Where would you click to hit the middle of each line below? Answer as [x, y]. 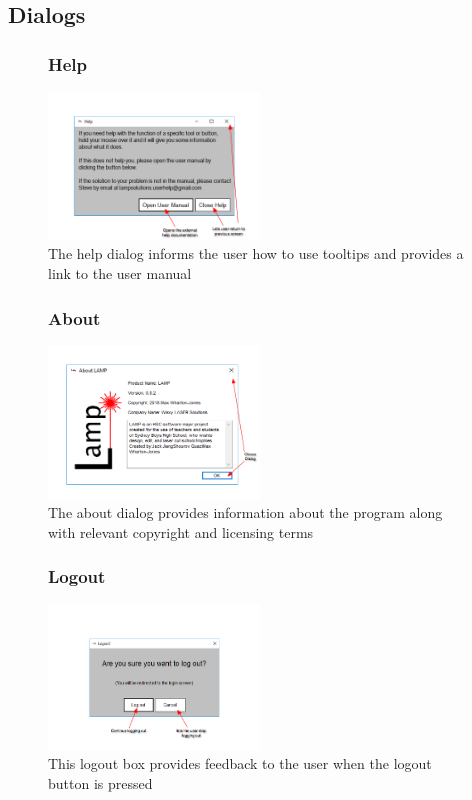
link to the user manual [120, 273]
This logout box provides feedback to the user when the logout [240, 763]
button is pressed [100, 782]
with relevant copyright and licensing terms [181, 531]
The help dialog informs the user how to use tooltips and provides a [256, 253]
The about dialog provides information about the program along [245, 512]
